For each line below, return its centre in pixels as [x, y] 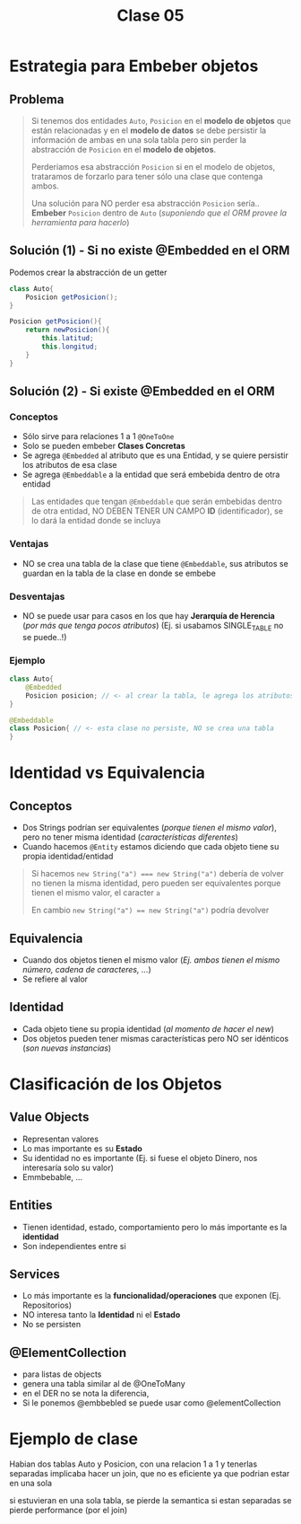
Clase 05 [150, 16]
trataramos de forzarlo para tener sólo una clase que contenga [147, 176]
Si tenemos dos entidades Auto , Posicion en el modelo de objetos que [161, 121]
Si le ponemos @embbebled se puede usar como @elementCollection [151, 1403]
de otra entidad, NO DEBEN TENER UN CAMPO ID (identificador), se [157, 511]
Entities [31, 1206]
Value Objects [49, 1118]
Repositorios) [47, 1305]
